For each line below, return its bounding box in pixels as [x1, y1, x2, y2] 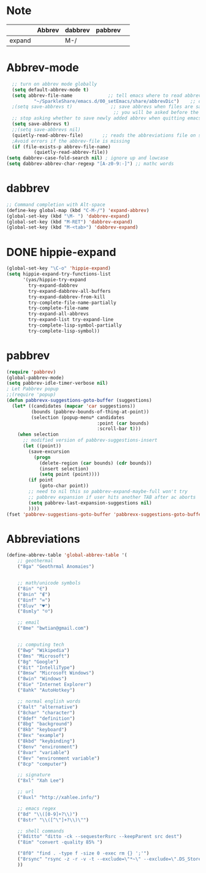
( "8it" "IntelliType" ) [17, 664, 75, 671]
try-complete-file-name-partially [28, 300, 116, 306]
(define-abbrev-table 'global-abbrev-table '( [6, 552, 128, 558]
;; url [17, 788, 34, 795]
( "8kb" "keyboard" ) [17, 727, 67, 733]
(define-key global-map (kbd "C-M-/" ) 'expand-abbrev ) [6, 207, 150, 213]
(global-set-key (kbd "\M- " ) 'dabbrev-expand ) [6, 213, 131, 219]
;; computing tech [17, 641, 64, 648]
